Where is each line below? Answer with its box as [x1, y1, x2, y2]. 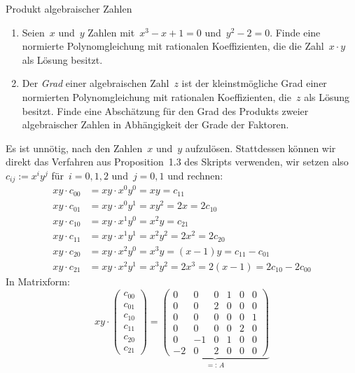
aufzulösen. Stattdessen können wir [185, 140, 336, 155]
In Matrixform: [6, 273, 70, 288]
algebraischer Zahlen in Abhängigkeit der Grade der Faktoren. [22, 117, 289, 132]
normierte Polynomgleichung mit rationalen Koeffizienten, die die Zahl [22, 39, 324, 53]
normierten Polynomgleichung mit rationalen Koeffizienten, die [22, 89, 291, 104]
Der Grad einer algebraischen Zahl [22, 76, 169, 90]
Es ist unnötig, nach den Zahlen [6, 140, 143, 155]
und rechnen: [167, 168, 223, 182]
